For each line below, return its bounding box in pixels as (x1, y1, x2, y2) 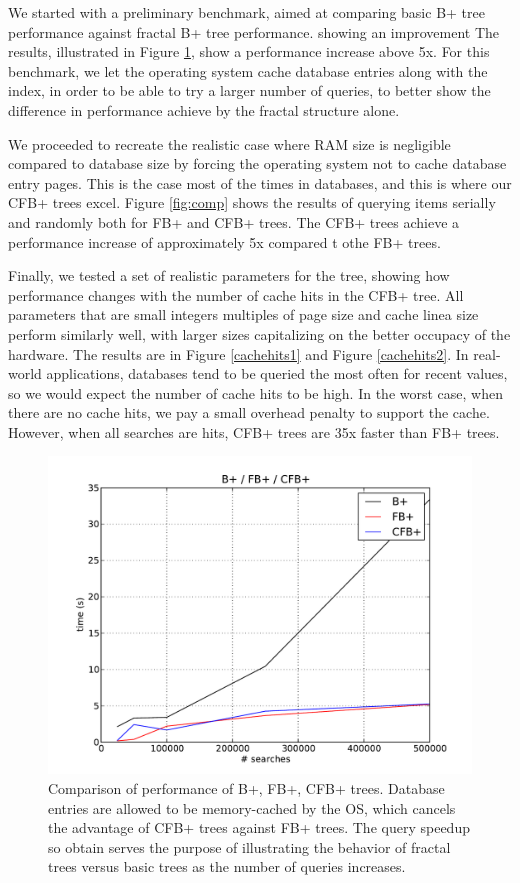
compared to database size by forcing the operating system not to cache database (8, 153, 507, 174)
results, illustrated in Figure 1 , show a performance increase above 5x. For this (8, 41, 490, 62)
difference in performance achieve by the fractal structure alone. (8, 99, 400, 120)
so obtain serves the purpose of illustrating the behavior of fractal (48, 836, 451, 857)
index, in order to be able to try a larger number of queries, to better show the (8, 80, 491, 101)
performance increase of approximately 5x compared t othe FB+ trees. (8, 231, 441, 252)
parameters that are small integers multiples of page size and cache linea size (8, 304, 479, 325)
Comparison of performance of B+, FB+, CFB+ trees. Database (48, 778, 445, 799)
